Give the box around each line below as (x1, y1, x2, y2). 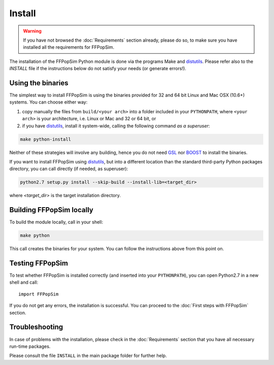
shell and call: (9, 279, 39, 285)
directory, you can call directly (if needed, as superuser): (9, 165, 128, 172)
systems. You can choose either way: (9, 99, 88, 105)
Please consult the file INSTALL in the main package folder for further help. (9, 353, 167, 359)
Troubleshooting (9, 323, 63, 331)
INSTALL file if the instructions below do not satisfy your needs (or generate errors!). (9, 65, 186, 72)
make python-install (20, 136, 71, 142)
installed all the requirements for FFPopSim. (23, 44, 115, 50)
